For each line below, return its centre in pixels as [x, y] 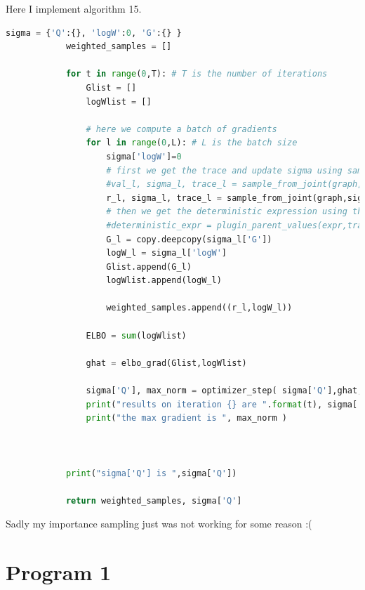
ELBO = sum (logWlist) [136, 335]
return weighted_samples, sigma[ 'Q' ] [154, 500]
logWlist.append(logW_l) [164, 281]
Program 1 [59, 572]
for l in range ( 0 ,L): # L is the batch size [192, 143]
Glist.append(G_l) [149, 267]
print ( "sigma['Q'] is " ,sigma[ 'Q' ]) [151, 473]
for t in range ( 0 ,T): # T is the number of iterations [197, 74]
